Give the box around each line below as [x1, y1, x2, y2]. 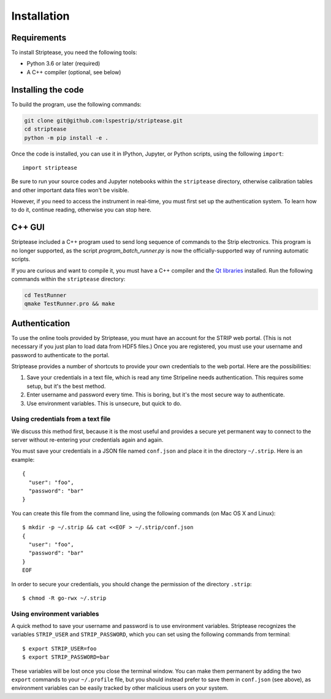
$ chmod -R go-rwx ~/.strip [22, 594, 107, 602]
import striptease [22, 164, 78, 171]
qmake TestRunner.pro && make [24, 300, 115, 308]
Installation [11, 9, 70, 23]
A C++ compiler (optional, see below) [26, 68, 121, 76]
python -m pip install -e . [24, 134, 108, 141]
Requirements [11, 32, 67, 43]
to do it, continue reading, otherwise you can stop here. [11, 206, 151, 214]
